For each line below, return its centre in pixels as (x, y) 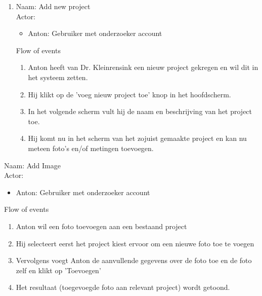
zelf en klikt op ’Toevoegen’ (58, 270)
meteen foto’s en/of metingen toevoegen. (91, 148)
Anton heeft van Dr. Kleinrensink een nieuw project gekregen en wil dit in (143, 67)
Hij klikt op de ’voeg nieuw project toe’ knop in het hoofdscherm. (129, 94)
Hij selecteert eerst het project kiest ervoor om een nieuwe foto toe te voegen (135, 243)
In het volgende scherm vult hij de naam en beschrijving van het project (140, 111)
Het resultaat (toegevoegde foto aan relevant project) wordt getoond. (123, 287)
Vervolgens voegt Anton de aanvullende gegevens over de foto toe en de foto (134, 260)
